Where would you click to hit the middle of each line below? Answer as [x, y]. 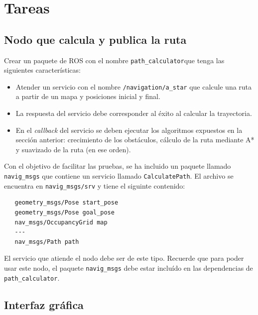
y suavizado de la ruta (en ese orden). [73, 149]
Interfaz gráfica [44, 304]
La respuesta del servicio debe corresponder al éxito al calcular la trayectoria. [134, 113]
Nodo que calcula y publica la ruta [95, 39]
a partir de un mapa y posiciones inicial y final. [88, 96]
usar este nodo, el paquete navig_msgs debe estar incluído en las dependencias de [129, 267]
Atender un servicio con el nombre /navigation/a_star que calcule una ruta [134, 86]
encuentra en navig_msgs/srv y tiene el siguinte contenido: [95, 185]
